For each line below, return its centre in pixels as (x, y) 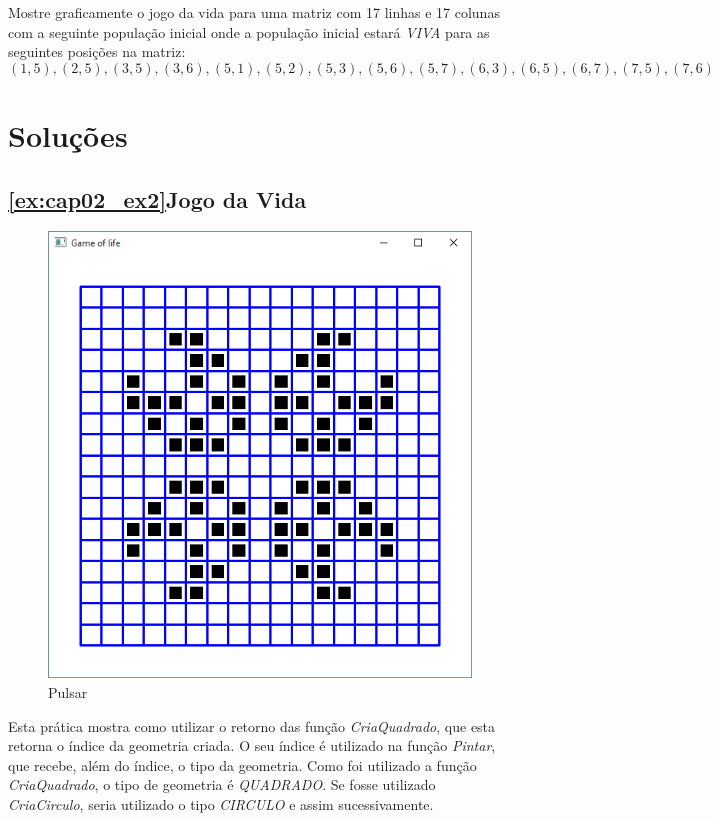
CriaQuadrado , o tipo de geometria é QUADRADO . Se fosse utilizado (222, 784)
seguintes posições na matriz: (97, 51)
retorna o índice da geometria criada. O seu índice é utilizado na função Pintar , (252, 745)
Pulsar (68, 691)
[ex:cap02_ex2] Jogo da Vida (157, 198)
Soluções (68, 134)
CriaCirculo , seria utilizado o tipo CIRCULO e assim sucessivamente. (221, 803)
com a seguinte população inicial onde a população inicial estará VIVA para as (249, 31)
